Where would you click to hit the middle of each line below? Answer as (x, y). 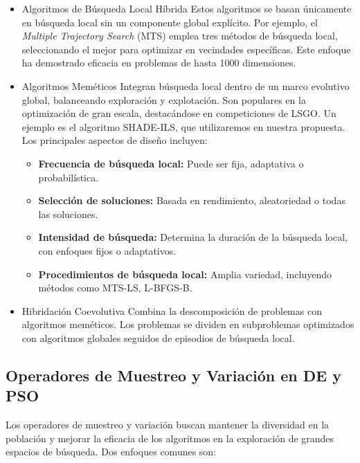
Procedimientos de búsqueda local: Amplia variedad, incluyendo (185, 274)
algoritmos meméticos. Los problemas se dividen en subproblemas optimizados (188, 324)
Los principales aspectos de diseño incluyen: (115, 140)
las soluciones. (68, 214)
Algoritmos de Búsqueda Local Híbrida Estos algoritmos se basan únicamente (187, 8)
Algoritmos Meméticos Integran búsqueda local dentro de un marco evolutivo (186, 85)
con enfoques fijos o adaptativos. (107, 250)
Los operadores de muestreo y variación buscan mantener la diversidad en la (168, 425)
